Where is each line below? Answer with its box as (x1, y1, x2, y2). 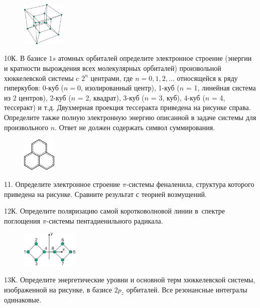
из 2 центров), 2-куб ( (4, 92, 71, 102)
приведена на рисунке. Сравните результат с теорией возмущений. (4, 188, 207, 199)
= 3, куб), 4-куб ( (151, 92, 205, 102)
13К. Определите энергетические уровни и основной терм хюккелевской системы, (4, 274, 255, 285)
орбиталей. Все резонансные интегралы (126, 284, 247, 294)
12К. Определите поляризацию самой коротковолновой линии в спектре (4, 206, 225, 216)
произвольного (4, 122, 49, 132)
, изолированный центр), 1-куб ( (81, 82, 180, 93)
